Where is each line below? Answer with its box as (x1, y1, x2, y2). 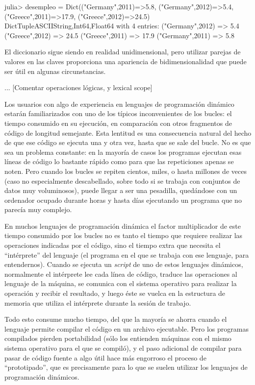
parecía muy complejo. (4, 204, 72, 215)
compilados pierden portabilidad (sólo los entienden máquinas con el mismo (4, 333, 231, 343)
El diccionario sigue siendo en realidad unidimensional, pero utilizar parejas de (4, 47, 241, 57)
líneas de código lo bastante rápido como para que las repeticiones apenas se (4, 156, 234, 167)
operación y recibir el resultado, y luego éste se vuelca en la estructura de (4, 288, 226, 298)
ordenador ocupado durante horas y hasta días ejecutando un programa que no (4, 194, 242, 205)
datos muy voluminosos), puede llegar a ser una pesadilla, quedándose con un (4, 185, 237, 195)
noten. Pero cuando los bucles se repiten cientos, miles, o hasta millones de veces (4, 166, 247, 176)
